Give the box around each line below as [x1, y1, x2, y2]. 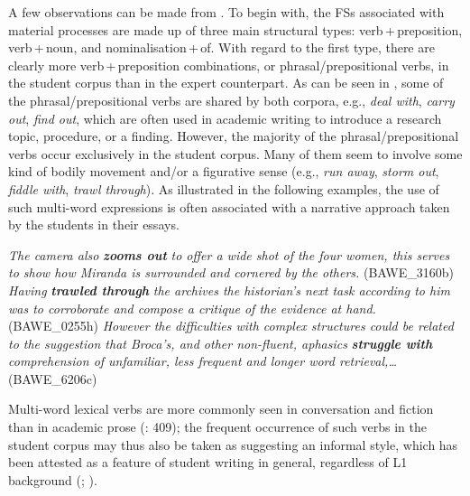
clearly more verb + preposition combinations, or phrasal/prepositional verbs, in [8, 55, 449, 74]
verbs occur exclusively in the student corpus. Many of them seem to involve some [8, 144, 463, 163]
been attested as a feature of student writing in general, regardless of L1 [8, 453, 408, 472]
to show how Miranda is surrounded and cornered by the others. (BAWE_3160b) [8, 263, 454, 282]
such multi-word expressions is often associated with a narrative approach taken [8, 197, 450, 216]
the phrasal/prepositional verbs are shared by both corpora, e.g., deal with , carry [8, 90, 455, 109]
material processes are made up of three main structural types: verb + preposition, [8, 20, 463, 39]
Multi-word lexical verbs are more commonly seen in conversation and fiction [8, 399, 434, 418]
